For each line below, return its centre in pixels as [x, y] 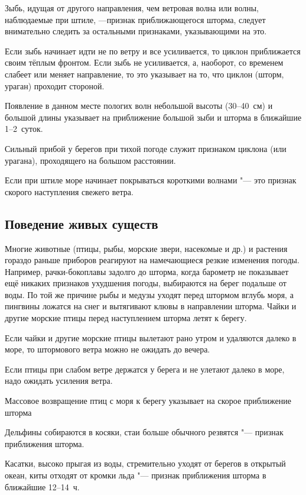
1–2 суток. [24, 129]
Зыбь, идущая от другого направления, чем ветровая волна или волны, [132, 8]
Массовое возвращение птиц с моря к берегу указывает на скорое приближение [148, 401]
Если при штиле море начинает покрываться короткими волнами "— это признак [151, 180]
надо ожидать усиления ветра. [59, 381]
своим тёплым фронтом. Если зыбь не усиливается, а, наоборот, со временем [144, 62]
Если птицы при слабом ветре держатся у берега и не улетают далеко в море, [145, 369]
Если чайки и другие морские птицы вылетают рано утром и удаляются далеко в [151, 337]
